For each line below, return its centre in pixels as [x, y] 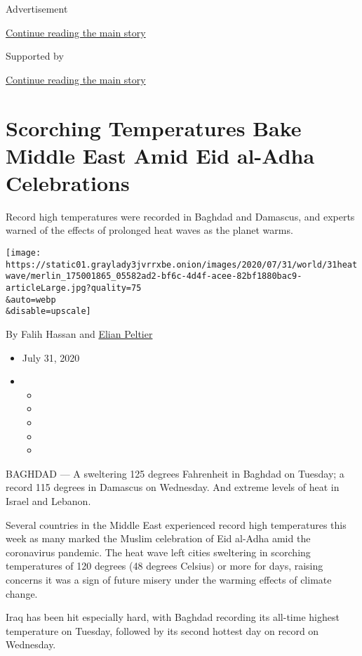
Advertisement [37, 8]
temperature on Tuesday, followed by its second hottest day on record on [162, 630]
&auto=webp [31, 300]
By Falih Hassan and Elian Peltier [79, 334]
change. [22, 593]
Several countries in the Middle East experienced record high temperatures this [176, 524]
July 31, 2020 [51, 357]
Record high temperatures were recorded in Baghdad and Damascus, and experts [180, 216]
